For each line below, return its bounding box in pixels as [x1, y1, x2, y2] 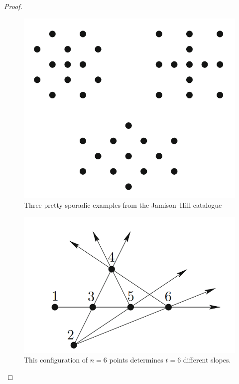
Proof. [4, 1, 22, 11]
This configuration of [24, 355, 88, 365]
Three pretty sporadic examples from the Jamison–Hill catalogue [24, 200, 222, 210]
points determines [109, 355, 163, 365]
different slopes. [183, 355, 231, 365]
